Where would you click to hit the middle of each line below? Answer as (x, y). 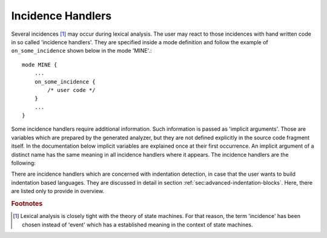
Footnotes (27, 203)
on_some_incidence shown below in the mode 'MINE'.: (81, 51)
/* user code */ (71, 90)
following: (23, 163)
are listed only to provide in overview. (58, 191)
